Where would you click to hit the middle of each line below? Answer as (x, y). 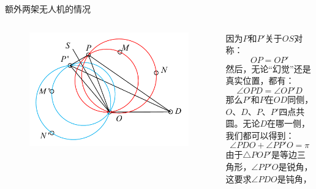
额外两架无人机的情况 (48, 9)
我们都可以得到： (260, 135)
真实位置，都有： (260, 80)
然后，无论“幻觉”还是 (268, 68)
